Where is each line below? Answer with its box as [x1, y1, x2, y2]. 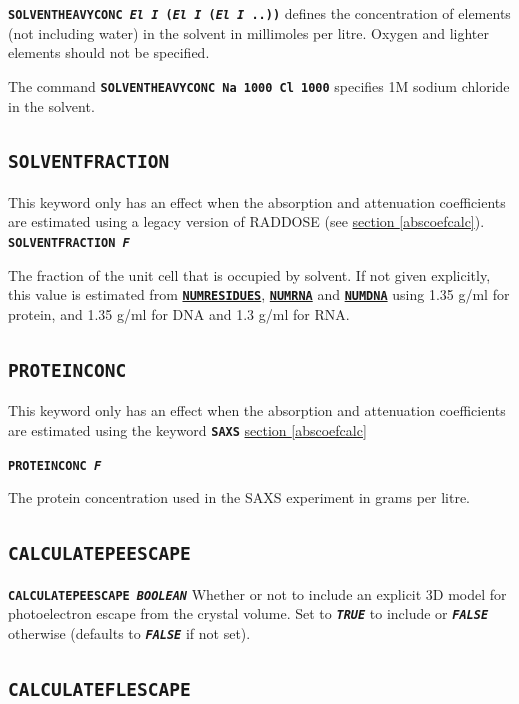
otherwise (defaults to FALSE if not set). [8, 622, 251, 643]
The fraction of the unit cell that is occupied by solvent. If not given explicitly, [8, 264, 491, 285]
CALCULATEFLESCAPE [8, 678, 191, 700]
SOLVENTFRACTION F [8, 236, 130, 251]
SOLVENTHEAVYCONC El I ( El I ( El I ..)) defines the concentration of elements [8, 3, 511, 23]
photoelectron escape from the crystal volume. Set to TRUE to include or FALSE [8, 603, 489, 624]
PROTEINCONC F [8, 458, 102, 473]
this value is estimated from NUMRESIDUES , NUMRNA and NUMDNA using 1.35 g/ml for [8, 284, 510, 305]
